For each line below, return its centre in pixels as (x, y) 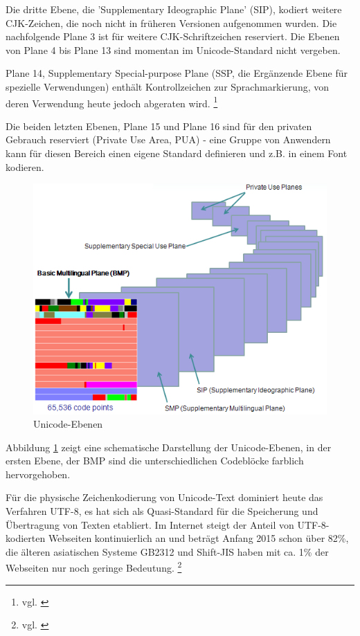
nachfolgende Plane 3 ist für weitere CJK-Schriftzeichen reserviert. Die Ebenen (173, 36)
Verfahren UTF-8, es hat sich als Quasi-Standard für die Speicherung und (162, 511)
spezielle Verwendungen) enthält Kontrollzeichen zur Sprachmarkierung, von (168, 86)
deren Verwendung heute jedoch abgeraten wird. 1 (112, 102)
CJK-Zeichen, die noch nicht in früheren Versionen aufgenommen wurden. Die (171, 22)
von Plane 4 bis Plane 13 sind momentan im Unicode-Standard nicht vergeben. (173, 49)
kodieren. (25, 166)
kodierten (26, 538)
